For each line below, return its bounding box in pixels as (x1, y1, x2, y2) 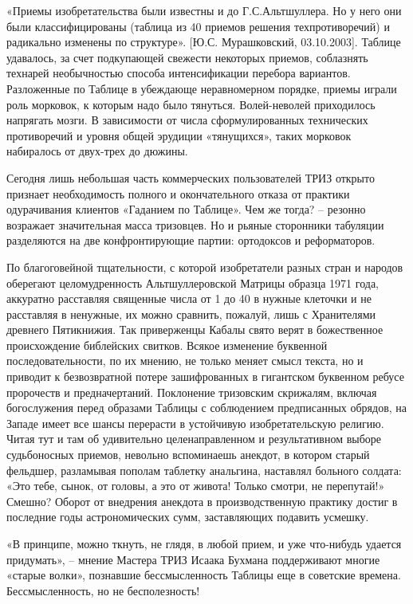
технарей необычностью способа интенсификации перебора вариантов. (6, 65, 351, 81)
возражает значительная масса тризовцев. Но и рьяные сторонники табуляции (6, 216, 384, 233)
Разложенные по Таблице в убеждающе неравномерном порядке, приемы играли (6, 80, 397, 96)
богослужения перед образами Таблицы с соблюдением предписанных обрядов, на (6, 399, 407, 416)
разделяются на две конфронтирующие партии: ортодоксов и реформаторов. (6, 232, 376, 249)
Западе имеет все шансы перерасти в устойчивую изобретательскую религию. (6, 414, 384, 431)
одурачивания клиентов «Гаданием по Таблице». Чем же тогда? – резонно (6, 201, 366, 218)
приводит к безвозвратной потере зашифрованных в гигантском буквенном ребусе (6, 368, 404, 385)
